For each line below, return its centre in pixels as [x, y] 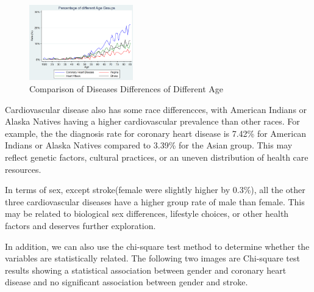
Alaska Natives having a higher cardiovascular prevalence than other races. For [152, 121]
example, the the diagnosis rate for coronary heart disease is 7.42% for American [156, 133]
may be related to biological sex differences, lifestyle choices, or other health [147, 214]
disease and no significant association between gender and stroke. [127, 282]
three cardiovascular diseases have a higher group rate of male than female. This [155, 201]
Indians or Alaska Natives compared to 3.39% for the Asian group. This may [149, 145]
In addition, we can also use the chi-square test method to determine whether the [157, 246]
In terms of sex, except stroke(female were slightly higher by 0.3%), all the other [155, 190]
